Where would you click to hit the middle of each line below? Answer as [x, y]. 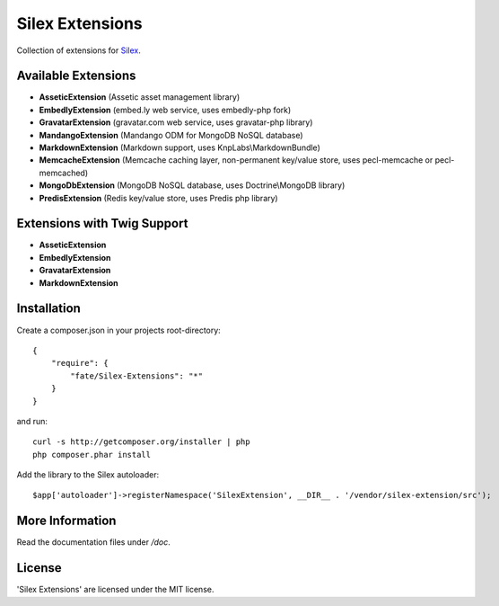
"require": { [79, 363]
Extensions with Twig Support [102, 223]
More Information [66, 521]
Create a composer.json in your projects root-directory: [119, 330]
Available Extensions [76, 76]
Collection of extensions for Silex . [79, 50]
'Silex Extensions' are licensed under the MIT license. [115, 590]
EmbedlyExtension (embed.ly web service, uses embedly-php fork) [165, 110]
